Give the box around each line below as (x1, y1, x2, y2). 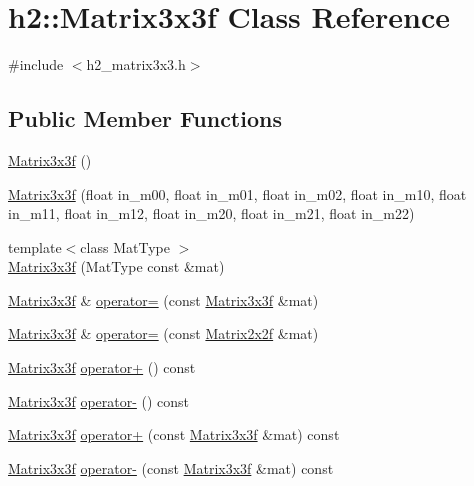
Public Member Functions (8, 103, 282, 134)
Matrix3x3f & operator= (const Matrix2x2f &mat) (8, 323, 319, 344)
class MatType (80, 236, 170, 257)
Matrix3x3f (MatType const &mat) (8, 256, 225, 277)
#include (8, 54, 64, 75)
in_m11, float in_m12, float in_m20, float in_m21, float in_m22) (8, 203, 415, 224)
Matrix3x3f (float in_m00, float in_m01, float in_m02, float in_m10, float (8, 183, 467, 204)
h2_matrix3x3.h (86, 54, 186, 75)
